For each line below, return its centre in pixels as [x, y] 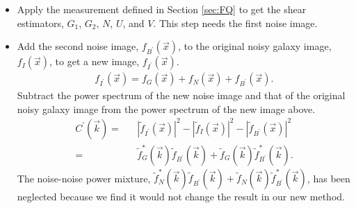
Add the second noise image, [78, 46]
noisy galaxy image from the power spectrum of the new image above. [166, 109]
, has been [329, 178]
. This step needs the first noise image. [235, 23]
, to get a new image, [95, 61]
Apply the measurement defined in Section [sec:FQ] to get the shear [162, 9]
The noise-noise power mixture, [84, 178]
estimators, [40, 23]
